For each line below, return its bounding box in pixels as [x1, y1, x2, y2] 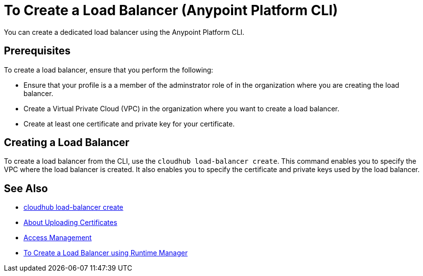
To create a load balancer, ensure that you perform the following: [4, 65, 213, 74]
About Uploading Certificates [23, 218, 117, 227]
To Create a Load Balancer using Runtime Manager [23, 249, 188, 257]
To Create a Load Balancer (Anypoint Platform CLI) [4, 2, 338, 19]
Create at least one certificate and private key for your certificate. [23, 119, 235, 128]
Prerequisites [4, 45, 70, 57]
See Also [4, 182, 48, 195]
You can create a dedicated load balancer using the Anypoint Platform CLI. [4, 27, 245, 36]
